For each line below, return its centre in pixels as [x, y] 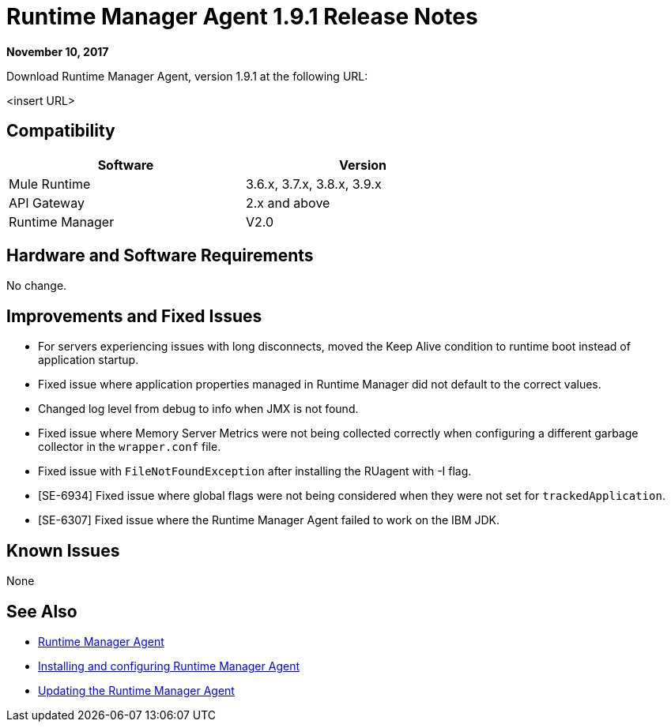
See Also [42, 611]
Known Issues [63, 550]
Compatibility [61, 131]
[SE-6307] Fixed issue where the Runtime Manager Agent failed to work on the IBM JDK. [269, 520]
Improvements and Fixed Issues [134, 316]
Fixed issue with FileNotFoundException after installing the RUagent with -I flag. [255, 471]
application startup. [89, 360]
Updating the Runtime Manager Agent [136, 690]
